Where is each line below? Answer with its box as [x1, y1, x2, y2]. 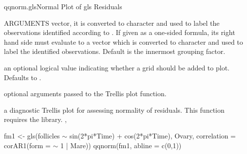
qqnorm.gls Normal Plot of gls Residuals [4, 1, 122, 11]
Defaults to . [4, 72, 41, 82]
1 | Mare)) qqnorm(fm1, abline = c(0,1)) [60, 140, 182, 150]
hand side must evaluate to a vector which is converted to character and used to [4, 36, 243, 47]
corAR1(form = [4, 140, 51, 150]
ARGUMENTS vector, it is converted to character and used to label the [4, 17, 220, 28]
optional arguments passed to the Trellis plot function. [4, 88, 167, 99]
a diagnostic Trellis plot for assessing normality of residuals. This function [4, 104, 225, 115]
